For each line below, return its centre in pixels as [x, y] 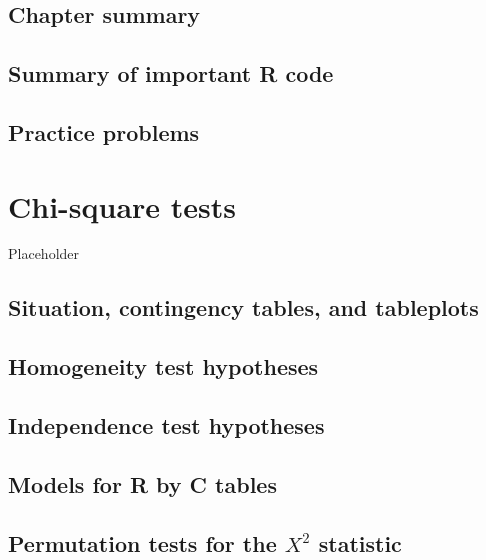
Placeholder [44, 253]
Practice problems [104, 131]
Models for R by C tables [142, 483]
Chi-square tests [122, 205]
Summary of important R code [171, 73]
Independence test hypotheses [166, 425]
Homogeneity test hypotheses [163, 366]
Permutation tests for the [142, 542]
